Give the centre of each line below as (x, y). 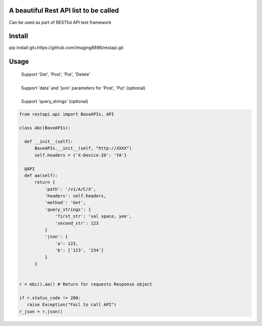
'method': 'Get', (65, 203)
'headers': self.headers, (75, 196)
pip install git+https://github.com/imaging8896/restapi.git (66, 48)
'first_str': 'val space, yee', (93, 216)
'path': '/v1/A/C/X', (70, 189)
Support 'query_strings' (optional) (55, 102)
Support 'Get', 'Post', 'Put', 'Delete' (56, 74)
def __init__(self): (49, 141)
